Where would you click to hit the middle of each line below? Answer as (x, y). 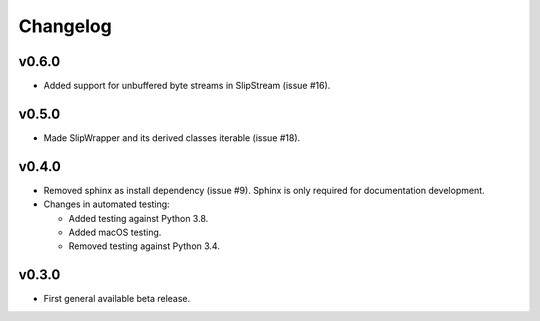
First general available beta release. (117, 299)
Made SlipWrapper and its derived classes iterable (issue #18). (172, 137)
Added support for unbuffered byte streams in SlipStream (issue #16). (187, 86)
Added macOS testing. (115, 232)
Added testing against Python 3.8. (138, 218)
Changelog (65, 26)
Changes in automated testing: (106, 204)
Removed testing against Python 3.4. (144, 246)
